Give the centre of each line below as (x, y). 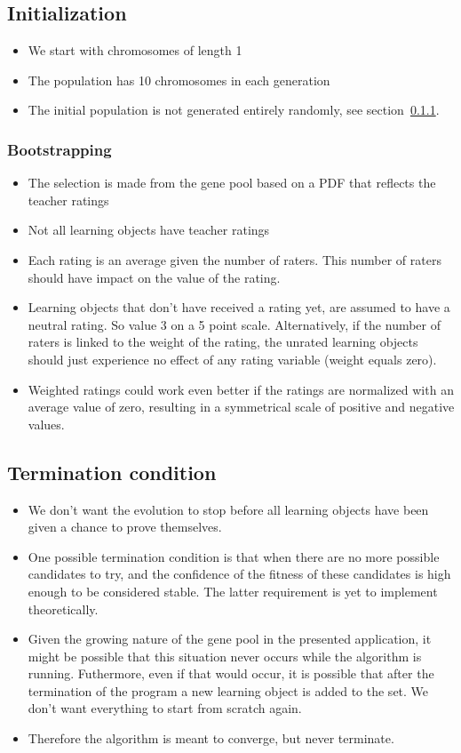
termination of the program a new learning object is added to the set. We (228, 690)
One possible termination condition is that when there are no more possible (234, 556)
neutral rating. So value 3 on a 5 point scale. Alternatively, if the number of (234, 324)
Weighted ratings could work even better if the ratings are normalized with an (241, 389)
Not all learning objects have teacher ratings (149, 230)
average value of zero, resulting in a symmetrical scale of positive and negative (241, 407)
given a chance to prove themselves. (125, 527)
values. (46, 424)
